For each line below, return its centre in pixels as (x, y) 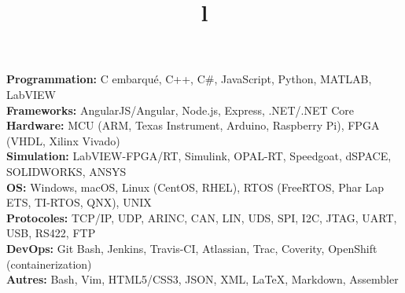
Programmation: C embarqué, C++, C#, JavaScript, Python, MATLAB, (189, 79)
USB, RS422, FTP (51, 233)
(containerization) (49, 264)
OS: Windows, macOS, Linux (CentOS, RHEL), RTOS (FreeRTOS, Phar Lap (195, 187)
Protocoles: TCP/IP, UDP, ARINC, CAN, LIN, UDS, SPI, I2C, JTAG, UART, (202, 217)
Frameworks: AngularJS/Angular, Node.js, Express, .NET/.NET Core (180, 110)
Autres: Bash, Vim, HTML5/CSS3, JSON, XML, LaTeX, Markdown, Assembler (202, 279)
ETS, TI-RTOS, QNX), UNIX (79, 202)
